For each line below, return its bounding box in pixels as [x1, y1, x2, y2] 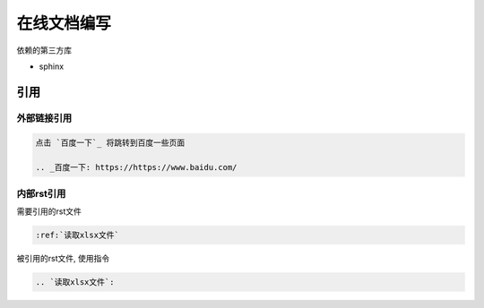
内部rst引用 [16, 187, 66, 200]
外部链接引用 [16, 112, 73, 124]
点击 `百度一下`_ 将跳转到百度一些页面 [35, 137, 186, 148]
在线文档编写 [16, 13, 112, 33]
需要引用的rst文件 [16, 206, 82, 217]
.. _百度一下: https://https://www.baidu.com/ [35, 162, 238, 173]
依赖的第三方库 [16, 45, 72, 56]
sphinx [39, 61, 65, 72]
